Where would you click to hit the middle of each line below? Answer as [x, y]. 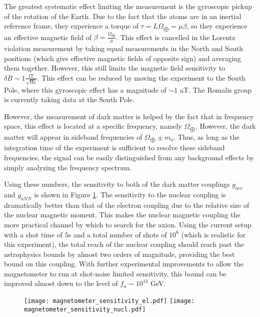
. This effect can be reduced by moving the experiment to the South [141, 77]
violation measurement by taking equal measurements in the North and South [123, 48]
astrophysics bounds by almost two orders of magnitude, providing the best [119, 254]
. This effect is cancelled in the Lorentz [176, 37]
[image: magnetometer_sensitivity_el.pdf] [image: [109, 301]
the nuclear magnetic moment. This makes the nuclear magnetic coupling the [122, 215]
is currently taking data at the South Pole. [69, 99]
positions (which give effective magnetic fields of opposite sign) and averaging [123, 58]
